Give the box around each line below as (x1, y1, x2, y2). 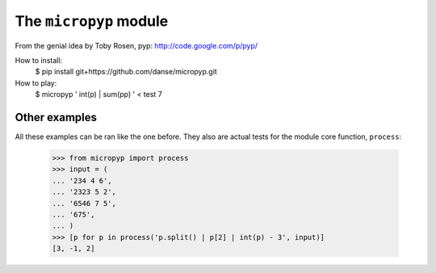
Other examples (15, 110, 97, 124)
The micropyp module (15, 12, 169, 30)
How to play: (15, 78, 57, 88)
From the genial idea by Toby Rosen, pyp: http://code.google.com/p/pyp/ (15, 40, 258, 50)
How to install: (15, 55, 63, 65)
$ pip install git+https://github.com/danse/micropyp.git (35, 67, 217, 77)
